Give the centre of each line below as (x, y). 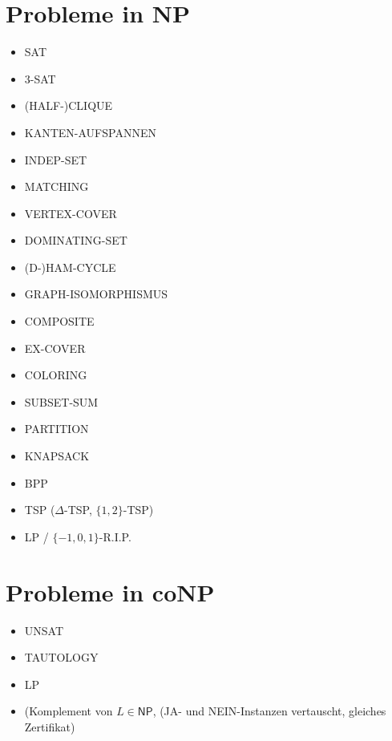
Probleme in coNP (110, 591)
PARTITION (57, 429)
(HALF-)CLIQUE (69, 105)
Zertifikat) (50, 726)
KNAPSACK (57, 456)
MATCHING (57, 186)
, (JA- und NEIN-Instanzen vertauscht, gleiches (269, 711)
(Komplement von (69, 711)
